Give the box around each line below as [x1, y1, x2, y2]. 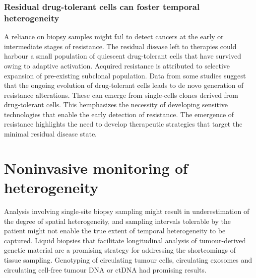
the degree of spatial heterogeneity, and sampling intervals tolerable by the [4, 215, 231, 226]
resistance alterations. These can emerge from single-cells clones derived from [4, 89, 239, 100]
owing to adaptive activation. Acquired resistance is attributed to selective [4, 60, 230, 70]
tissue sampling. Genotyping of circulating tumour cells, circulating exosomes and [4, 254, 253, 265]
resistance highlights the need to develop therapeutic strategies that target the [4, 119, 243, 129]
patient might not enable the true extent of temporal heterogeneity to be [4, 225, 226, 236]
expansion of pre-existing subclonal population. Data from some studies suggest [4, 70, 246, 80]
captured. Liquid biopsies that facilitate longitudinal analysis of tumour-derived [4, 235, 246, 245]
